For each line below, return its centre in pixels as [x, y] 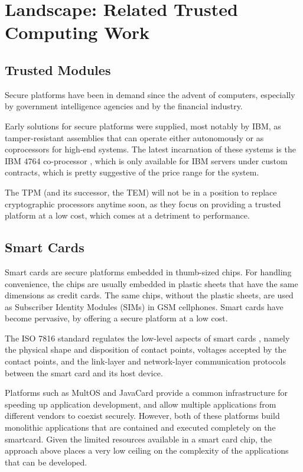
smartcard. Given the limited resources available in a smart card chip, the [139, 439]
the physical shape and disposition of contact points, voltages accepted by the [146, 349]
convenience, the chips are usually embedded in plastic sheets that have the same [151, 283]
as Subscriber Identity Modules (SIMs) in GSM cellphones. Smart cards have [144, 306]
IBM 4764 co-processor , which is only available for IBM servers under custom [146, 160]
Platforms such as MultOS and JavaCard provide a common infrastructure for [146, 393]
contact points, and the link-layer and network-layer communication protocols [145, 361]
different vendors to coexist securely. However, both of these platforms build [142, 416]
